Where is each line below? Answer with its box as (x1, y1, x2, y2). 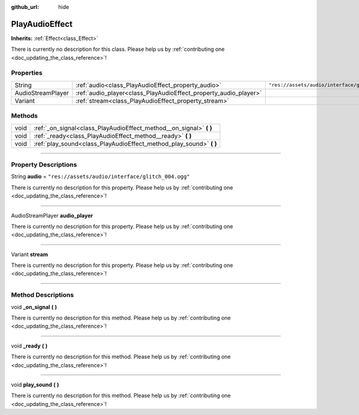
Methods (11, 112, 38, 120)
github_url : (11, 4, 39, 10)
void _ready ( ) (11, 342, 48, 349)
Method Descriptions (11, 291, 74, 299)
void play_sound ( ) (11, 381, 59, 388)
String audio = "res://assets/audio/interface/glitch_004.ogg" (11, 173, 190, 180)
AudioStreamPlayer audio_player (11, 212, 93, 219)
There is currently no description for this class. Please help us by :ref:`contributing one (11, 45, 225, 53)
